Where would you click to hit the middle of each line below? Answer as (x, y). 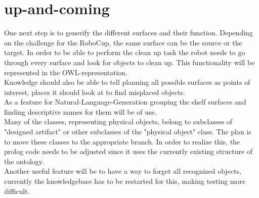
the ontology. (24, 161)
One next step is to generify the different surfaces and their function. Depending (128, 33)
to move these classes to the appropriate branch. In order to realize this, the (122, 141)
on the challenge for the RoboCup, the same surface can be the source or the (123, 42)
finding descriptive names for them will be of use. (80, 111)
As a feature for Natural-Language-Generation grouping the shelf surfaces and (125, 102)
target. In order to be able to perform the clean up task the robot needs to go (125, 52)
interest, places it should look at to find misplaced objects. (95, 92)
